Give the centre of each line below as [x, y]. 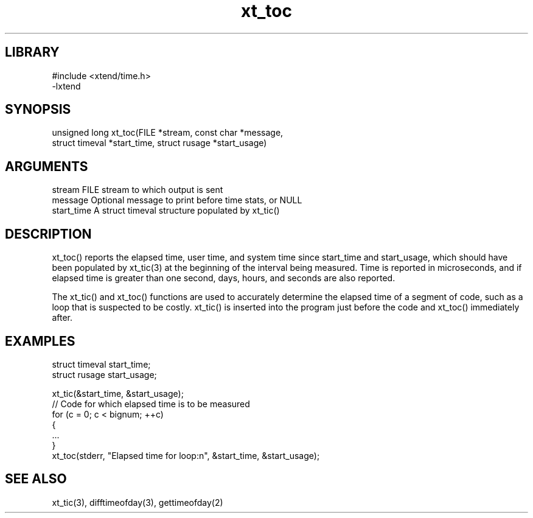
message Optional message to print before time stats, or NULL [177, 200]
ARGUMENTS [47, 166]
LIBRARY [32, 52]
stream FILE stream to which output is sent [138, 190]
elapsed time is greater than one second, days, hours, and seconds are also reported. [224, 278]
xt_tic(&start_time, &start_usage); [118, 393]
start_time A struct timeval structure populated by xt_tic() [166, 211]
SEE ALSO [36, 479]
